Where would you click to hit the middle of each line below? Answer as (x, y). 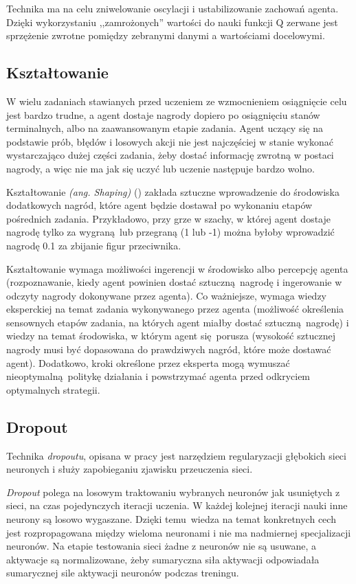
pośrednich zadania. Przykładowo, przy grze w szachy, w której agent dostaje (168, 218)
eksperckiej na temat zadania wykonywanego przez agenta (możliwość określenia (175, 309)
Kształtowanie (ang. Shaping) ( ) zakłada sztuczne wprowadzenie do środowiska (173, 191)
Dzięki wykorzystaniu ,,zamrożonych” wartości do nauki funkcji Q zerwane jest (172, 22)
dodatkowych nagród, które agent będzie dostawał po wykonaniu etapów (159, 205)
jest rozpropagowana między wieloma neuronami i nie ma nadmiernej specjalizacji (179, 532)
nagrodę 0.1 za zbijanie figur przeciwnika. (94, 245)
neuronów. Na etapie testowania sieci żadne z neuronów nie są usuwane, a (162, 546)
